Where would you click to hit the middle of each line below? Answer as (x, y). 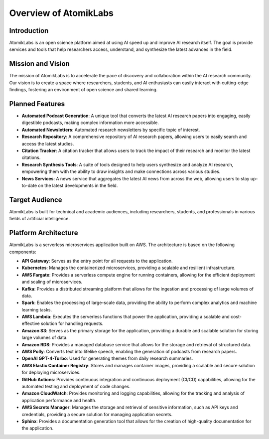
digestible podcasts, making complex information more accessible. (90, 123)
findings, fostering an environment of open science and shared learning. (83, 90)
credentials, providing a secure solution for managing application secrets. (97, 414)
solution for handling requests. (72, 323)
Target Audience (36, 200)
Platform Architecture (44, 233)
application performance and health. (59, 400)
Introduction (29, 31)
